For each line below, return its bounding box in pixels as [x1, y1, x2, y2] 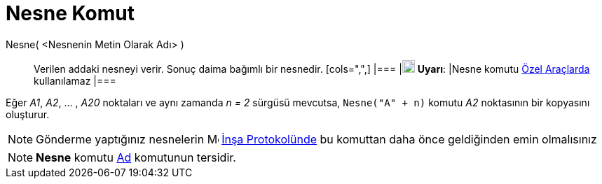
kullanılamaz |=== [34, 74, 116, 87]
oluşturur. [6, 108, 50, 120]
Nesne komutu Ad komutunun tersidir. [36, 150, 236, 164]
